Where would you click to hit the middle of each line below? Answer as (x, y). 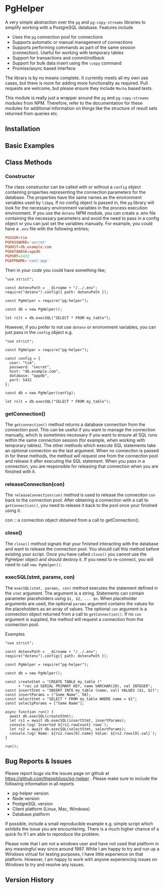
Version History (29, 880)
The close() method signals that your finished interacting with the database (82, 543)
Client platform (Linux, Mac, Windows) (51, 809)
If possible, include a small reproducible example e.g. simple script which (79, 824)
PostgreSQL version (32, 803)
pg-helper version (30, 793)
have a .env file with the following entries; (47, 229)
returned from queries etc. (32, 113)
